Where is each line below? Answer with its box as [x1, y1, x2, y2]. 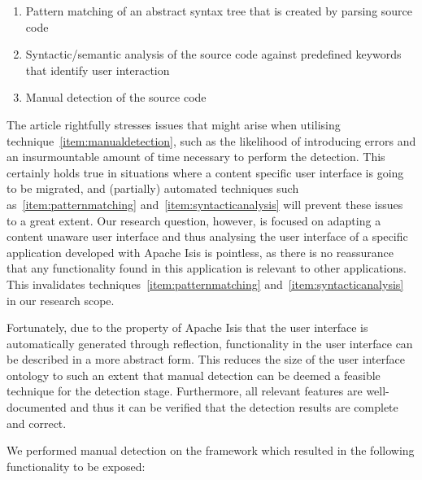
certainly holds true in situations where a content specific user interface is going [7, 164, 404, 181]
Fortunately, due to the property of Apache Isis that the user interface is [7, 319, 368, 336]
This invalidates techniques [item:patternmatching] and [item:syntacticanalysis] [7, 275, 404, 292]
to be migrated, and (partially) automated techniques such [7, 180, 299, 197]
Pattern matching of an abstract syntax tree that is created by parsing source [25, 2, 413, 19]
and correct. [7, 414, 67, 431]
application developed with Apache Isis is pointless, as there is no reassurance [7, 243, 394, 260]
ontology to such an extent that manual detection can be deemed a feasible [7, 366, 381, 383]
